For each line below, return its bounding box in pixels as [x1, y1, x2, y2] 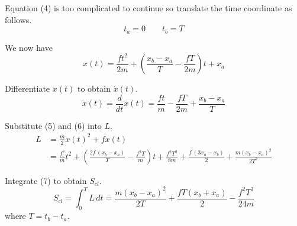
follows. [5, 13, 32, 25]
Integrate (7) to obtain [5, 174, 87, 186]
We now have [5, 41, 53, 53]
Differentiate [5, 82, 50, 95]
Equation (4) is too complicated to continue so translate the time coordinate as [5, 2, 292, 14]
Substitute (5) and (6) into [5, 119, 102, 131]
